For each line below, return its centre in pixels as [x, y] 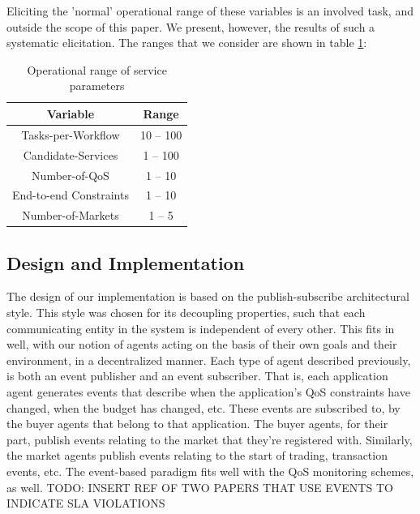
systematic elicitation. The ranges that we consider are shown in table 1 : [187, 43]
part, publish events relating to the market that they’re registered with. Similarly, [210, 439]
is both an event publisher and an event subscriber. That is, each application [197, 376]
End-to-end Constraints [71, 195]
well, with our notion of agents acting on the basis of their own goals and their [202, 344]
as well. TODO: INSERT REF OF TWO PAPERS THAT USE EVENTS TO [200, 487]
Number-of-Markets [71, 215]
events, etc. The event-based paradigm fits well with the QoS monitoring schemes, [210, 471]
